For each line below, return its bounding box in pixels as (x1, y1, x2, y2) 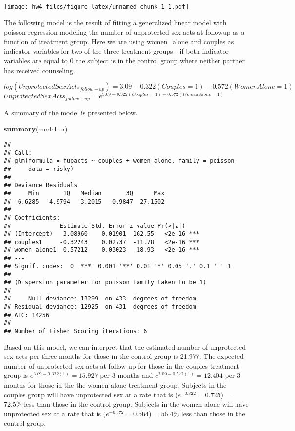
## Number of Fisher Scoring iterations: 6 (4, 328, 147, 335)
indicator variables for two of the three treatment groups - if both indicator (4, 46, 229, 56)
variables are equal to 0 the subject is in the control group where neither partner (4, 56, 245, 66)
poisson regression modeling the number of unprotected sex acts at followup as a (4, 27, 245, 37)
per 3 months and (100, 370, 153, 380)
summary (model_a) (4, 124, 68, 134)
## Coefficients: (4, 214, 60, 221)
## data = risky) (4, 165, 74, 172)
